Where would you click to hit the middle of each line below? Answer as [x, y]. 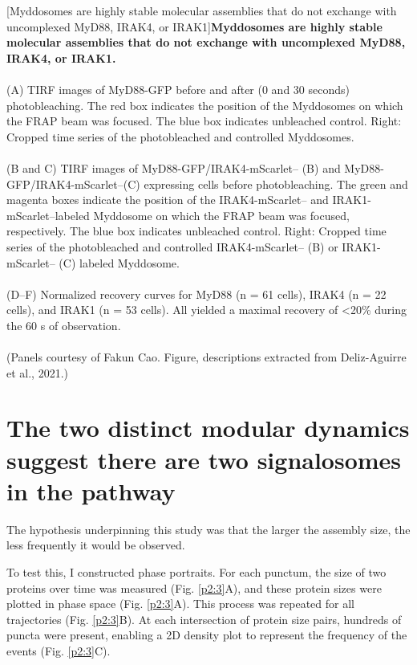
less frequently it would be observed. [96, 545]
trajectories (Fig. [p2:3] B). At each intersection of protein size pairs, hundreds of [204, 619]
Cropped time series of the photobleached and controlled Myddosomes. [180, 136]
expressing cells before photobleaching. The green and [276, 184]
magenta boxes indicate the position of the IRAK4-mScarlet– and [168, 200]
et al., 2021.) [37, 372]
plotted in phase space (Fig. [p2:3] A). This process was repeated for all [181, 604]
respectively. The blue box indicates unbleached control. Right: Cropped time [196, 231]
